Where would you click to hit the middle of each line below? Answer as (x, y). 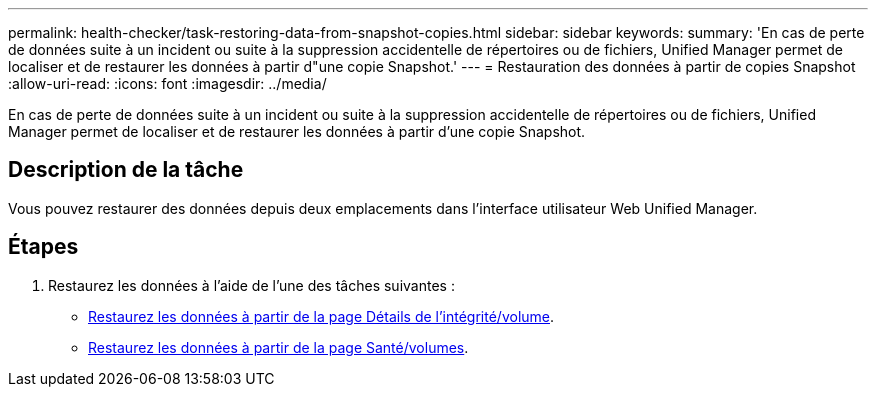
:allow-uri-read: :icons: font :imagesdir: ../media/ (167, 83)
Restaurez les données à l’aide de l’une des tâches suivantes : (251, 285)
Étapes (43, 247)
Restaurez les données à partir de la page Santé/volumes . (278, 347)
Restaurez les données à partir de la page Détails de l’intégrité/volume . (321, 316)
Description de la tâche (126, 170)
